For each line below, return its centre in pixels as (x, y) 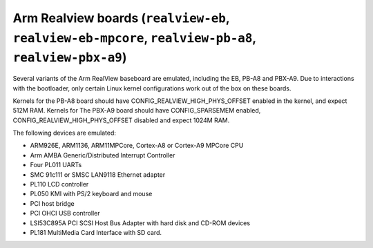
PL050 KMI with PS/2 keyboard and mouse (91, 194)
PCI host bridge (52, 203)
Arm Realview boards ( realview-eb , (121, 18)
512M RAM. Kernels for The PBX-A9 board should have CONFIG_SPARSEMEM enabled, (137, 111)
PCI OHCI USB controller (65, 213)
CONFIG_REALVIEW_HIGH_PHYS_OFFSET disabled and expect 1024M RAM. (121, 120)
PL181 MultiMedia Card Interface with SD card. (96, 232)
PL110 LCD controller (59, 184)
